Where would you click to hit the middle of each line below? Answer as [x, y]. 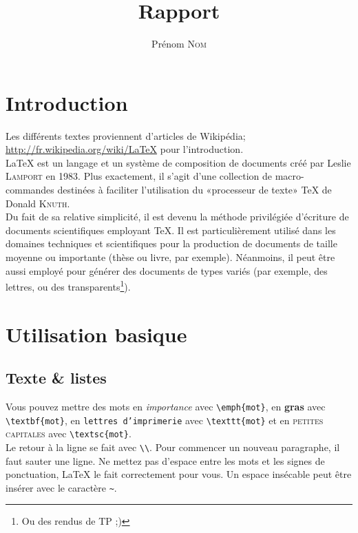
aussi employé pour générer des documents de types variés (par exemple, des [167, 270]
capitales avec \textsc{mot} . [69, 433]
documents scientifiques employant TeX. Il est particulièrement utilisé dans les [171, 230]
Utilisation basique [96, 334]
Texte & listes [56, 378]
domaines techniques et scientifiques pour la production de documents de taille [171, 243]
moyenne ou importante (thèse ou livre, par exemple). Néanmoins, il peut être [170, 257]
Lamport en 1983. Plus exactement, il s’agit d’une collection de [139, 176]
